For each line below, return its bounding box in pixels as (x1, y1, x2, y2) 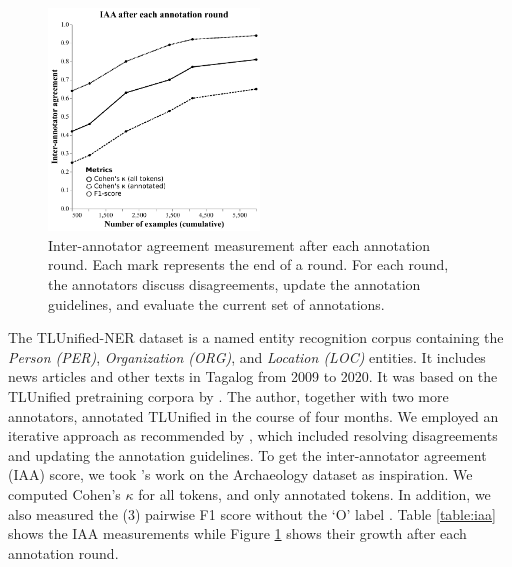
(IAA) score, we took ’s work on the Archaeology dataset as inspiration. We (8, 464, 473, 485)
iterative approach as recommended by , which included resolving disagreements (8, 425, 498, 446)
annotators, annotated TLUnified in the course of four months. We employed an (8, 405, 499, 426)
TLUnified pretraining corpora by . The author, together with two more (8, 385, 449, 406)
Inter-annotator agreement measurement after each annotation (48, 234, 431, 255)
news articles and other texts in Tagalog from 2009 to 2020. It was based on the (8, 366, 498, 387)
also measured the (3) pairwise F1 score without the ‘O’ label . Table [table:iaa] (8, 503, 496, 524)
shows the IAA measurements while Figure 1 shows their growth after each (8, 523, 467, 544)
